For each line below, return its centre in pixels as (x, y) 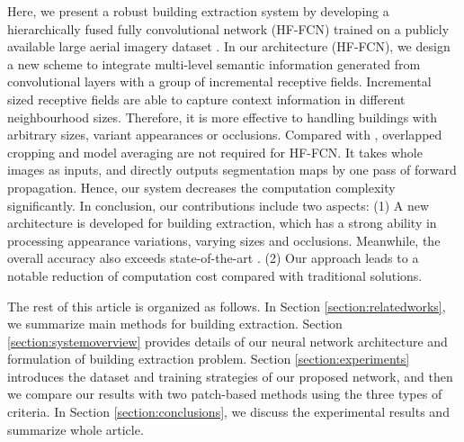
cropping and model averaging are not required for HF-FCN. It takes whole (215, 152)
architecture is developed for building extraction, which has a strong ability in (222, 223)
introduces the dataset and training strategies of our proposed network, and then (230, 376)
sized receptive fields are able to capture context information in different (206, 99)
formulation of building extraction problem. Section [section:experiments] (209, 359)
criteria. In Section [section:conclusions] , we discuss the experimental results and (228, 412)
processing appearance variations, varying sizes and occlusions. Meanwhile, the (224, 240)
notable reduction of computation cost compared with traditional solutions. (215, 275)
